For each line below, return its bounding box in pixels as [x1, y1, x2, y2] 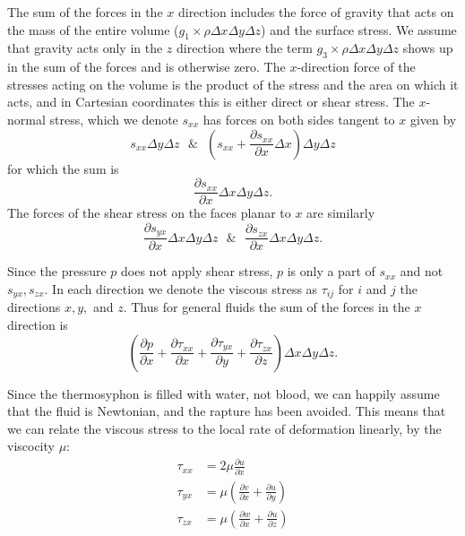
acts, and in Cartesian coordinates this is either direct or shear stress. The [7, 92, 415, 111]
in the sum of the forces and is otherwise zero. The [7, 57, 286, 76]
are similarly [306, 203, 375, 222]
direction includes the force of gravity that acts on [177, 3, 454, 21]
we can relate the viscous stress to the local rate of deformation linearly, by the [7, 419, 442, 437]
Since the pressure [7, 262, 107, 281]
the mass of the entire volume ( [7, 20, 179, 39]
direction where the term [177, 39, 313, 57]
